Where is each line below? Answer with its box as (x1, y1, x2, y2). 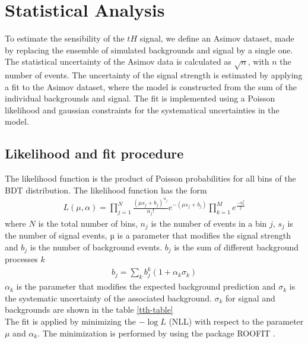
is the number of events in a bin (151, 217, 267, 229)
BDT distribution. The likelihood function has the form (5, 183, 207, 196)
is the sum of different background (174, 240, 299, 253)
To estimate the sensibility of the (5, 32, 125, 45)
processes (5, 253, 38, 265)
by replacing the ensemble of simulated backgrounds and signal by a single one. (5, 43, 293, 56)
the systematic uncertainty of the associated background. (5, 291, 212, 304)
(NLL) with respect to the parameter (169, 315, 304, 328)
